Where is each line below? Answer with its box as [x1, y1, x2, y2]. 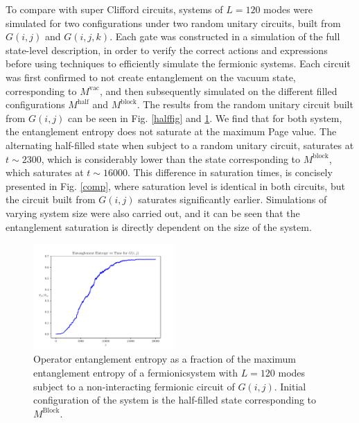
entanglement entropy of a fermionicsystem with [33, 365, 238, 379]
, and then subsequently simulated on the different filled [99, 83, 338, 98]
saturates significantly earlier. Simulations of [138, 192, 327, 207]
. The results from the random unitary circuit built [137, 97, 353, 112]
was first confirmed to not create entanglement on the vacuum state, [6, 69, 296, 84]
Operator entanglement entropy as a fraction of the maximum [33, 352, 297, 366]
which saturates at [6, 165, 84, 180]
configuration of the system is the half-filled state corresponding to [33, 392, 317, 407]
